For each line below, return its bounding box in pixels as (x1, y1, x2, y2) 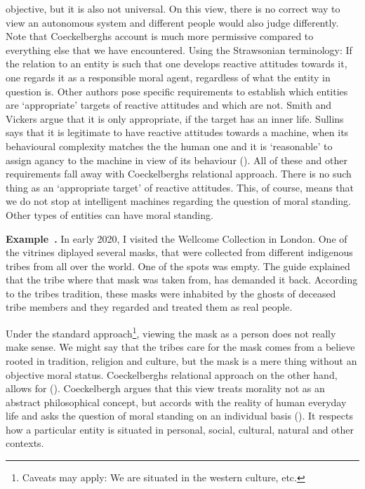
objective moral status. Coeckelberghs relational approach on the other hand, (6, 367, 338, 382)
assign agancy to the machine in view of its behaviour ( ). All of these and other (6, 152, 347, 167)
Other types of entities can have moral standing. (6, 207, 213, 222)
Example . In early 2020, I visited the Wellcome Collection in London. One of (6, 231, 347, 246)
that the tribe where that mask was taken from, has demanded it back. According (6, 272, 358, 287)
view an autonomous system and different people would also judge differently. (6, 15, 339, 29)
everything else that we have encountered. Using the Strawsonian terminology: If (6, 42, 352, 57)
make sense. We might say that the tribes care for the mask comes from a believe (6, 340, 355, 354)
